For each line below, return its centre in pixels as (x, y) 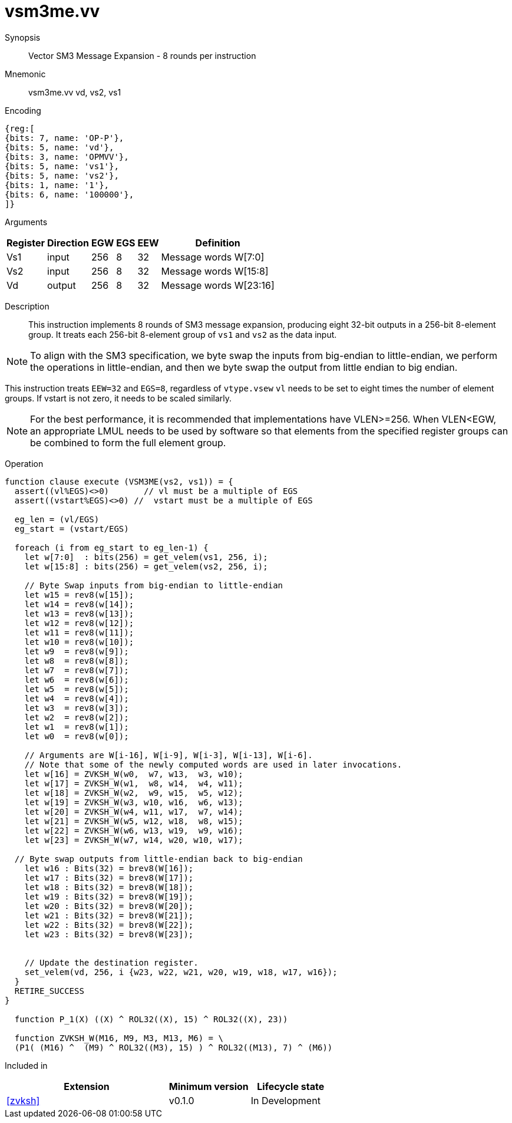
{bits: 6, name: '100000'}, (70, 194)
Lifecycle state (291, 1086)
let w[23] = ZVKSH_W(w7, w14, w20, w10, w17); (134, 840)
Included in (26, 1065)
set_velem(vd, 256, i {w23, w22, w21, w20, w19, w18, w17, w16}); (181, 972)
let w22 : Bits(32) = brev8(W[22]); (109, 925)
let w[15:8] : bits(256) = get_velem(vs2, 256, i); (146, 566)
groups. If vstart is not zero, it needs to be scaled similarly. (118, 398)
